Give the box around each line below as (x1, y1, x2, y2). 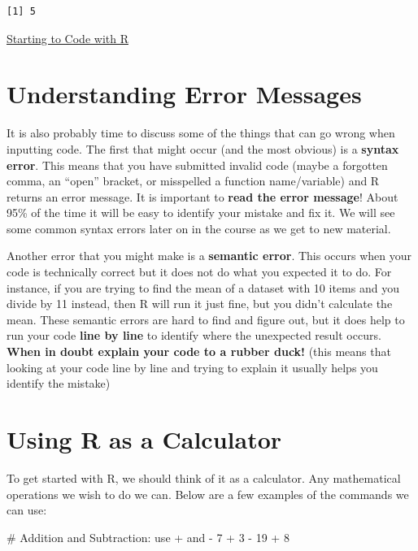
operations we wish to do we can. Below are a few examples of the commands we (7, 485, 409, 502)
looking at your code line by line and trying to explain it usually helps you (7, 358, 378, 375)
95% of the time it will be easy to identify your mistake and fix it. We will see (7, 204, 395, 221)
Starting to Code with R (7, 29, 128, 46)
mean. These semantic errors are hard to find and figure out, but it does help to (7, 310, 405, 328)
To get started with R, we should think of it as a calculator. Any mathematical (7, 469, 401, 486)
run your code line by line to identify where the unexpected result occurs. (7, 327, 381, 344)
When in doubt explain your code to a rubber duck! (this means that (7, 343, 391, 360)
